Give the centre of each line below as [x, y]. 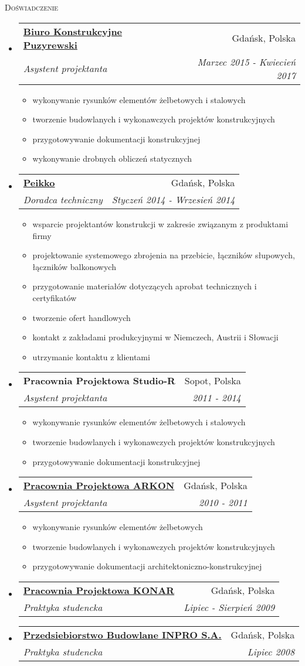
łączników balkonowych [74, 266]
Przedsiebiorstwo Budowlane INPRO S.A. [122, 634]
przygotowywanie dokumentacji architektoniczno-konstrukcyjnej [147, 566]
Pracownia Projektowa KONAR [99, 590]
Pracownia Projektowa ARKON [99, 486]
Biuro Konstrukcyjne [73, 31]
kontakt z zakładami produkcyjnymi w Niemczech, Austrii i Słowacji [155, 337]
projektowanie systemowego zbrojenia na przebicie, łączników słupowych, [164, 255]
